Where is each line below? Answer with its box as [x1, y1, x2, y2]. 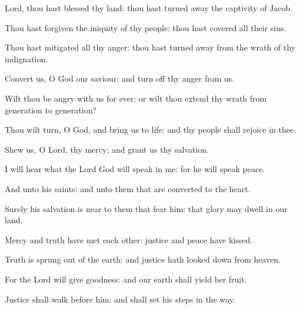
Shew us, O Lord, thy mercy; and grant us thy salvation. [5, 143, 209, 155]
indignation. [5, 52, 48, 65]
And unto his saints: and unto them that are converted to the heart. [5, 182, 251, 194]
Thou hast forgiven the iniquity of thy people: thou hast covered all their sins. [5, 21, 286, 33]
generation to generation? [5, 103, 97, 116]
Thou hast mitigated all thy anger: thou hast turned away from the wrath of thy [5, 41, 296, 53]
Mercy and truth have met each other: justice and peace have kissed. [5, 233, 253, 246]
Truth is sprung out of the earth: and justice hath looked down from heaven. [5, 253, 281, 266]
